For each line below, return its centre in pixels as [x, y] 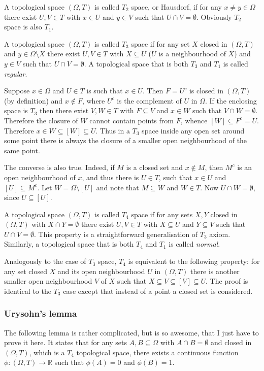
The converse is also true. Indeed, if [59, 167]
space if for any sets [162, 214]
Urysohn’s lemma [41, 313]
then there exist [64, 110]
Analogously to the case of [45, 261]
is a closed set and [155, 167]
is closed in [206, 91]
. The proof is [227, 281]
